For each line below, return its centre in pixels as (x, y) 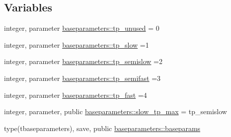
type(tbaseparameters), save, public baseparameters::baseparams (102, 128)
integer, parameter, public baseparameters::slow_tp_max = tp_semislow (115, 111)
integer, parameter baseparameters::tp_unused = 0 (82, 28)
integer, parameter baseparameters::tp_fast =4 (76, 95)
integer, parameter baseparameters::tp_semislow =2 (83, 61)
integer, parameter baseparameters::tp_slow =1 (77, 44)
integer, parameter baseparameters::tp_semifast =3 (82, 78)
